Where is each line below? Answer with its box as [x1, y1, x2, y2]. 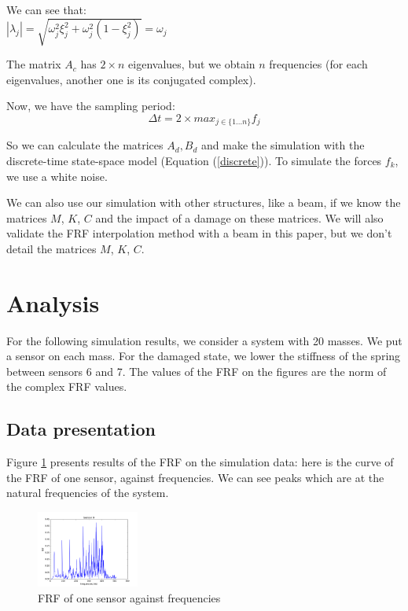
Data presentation [6, 417, 156, 441]
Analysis [6, 286, 100, 318]
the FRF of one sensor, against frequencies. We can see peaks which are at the [6, 469, 384, 485]
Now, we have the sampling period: [6, 98, 175, 114]
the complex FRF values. [6, 378, 127, 395]
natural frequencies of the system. [6, 484, 169, 501]
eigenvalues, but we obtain [128, 56, 255, 72]
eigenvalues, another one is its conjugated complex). [6, 71, 256, 87]
